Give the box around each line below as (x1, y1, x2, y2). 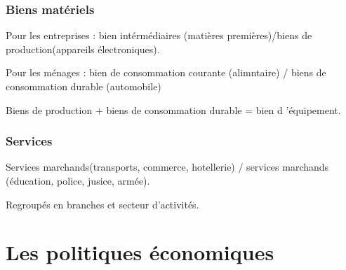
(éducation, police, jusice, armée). (6, 173, 150, 187)
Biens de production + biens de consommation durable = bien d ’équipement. (6, 102, 341, 117)
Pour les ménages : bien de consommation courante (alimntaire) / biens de (6, 65, 326, 80)
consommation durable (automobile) (6, 79, 161, 93)
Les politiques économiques (6, 238, 274, 267)
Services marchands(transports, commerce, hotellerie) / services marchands (6, 159, 329, 174)
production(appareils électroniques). (6, 41, 160, 56)
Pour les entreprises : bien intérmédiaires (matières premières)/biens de (6, 28, 312, 43)
